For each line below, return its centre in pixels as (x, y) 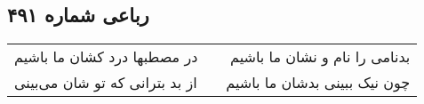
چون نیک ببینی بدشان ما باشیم (318, 83)
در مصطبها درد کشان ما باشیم (106, 57)
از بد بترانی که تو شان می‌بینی (106, 83)
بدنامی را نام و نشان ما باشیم (320, 57)
